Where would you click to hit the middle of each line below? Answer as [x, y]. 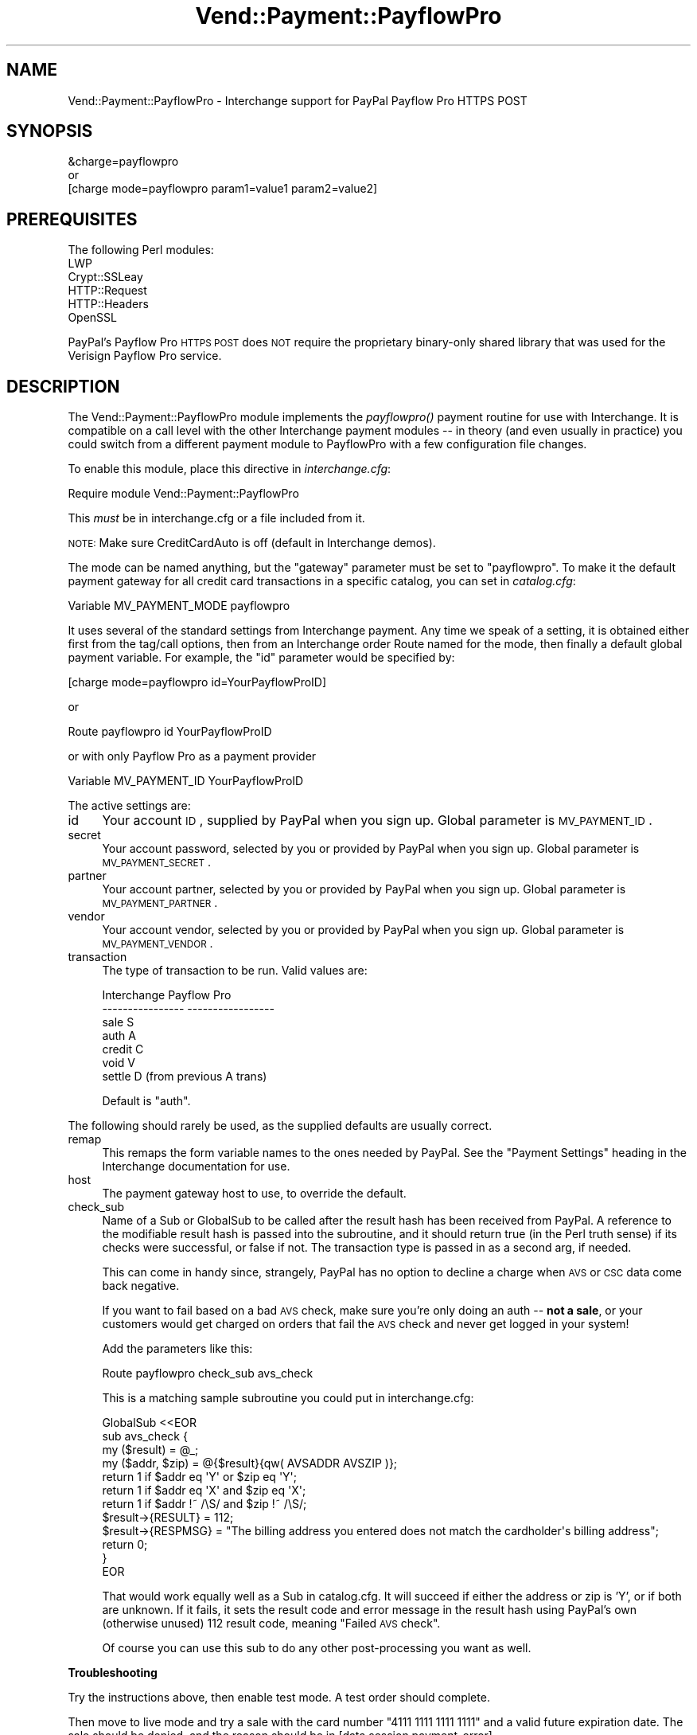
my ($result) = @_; [150, 1450]
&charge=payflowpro [123, 162]
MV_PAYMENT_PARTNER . [160, 903]
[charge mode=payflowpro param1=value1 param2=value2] [223, 189]
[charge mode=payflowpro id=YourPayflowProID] [197, 682]
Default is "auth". [146, 1101]
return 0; [125, 1545]
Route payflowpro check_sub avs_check [208, 1374]
